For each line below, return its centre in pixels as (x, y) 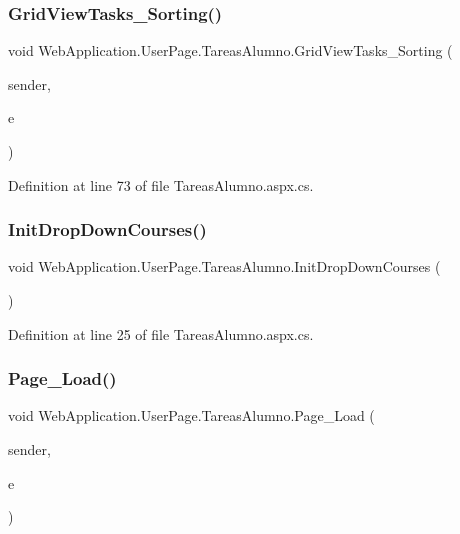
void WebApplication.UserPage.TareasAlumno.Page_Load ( (191, 415)
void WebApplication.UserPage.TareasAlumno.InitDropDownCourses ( (224, 266)
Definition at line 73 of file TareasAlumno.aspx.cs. (161, 184)
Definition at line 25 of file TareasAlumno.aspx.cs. (161, 333)
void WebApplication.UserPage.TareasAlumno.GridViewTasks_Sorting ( (230, 50)
